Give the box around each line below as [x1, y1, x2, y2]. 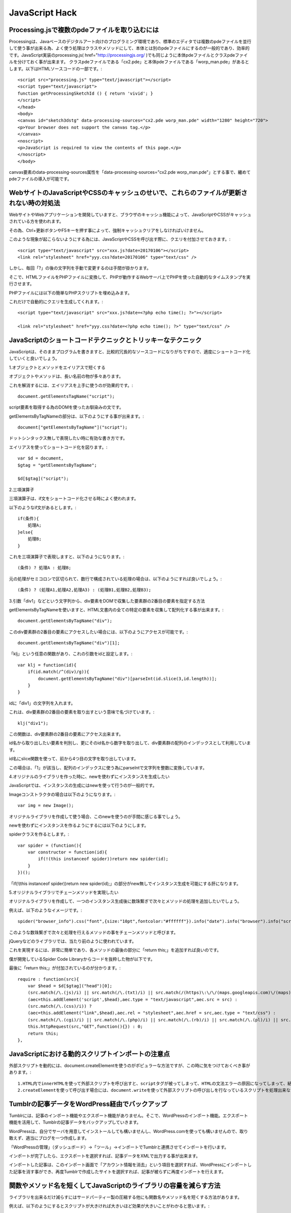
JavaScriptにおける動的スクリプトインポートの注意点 [9, 1049, 170, 1058]
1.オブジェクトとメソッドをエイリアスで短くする [9, 364, 106, 370]
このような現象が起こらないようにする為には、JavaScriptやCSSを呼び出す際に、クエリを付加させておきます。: [9, 236, 231, 242]
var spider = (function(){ [17, 842, 82, 848]
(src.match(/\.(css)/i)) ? [27, 1003, 92, 1009]
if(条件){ [17, 516, 39, 521]
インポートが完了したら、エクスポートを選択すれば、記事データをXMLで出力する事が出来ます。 [9, 1153, 201, 1159]
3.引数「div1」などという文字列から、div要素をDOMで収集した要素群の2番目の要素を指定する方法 [9, 598, 205, 604]
